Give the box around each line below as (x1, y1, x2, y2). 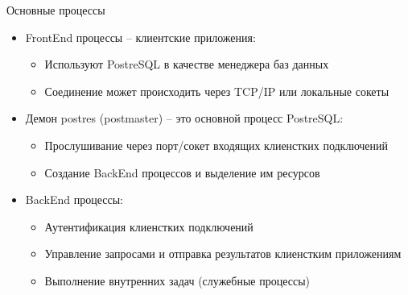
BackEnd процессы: (25, 191, 123, 208)
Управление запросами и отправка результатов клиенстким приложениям (44, 245, 402, 262)
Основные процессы (6, 2, 105, 18)
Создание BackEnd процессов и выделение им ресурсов (44, 164, 320, 181)
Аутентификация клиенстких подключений (44, 218, 253, 235)
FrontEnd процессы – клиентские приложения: (25, 28, 256, 45)
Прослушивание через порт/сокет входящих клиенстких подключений (44, 136, 389, 153)
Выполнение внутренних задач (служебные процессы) (44, 272, 311, 289)
